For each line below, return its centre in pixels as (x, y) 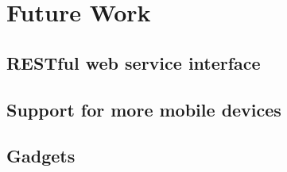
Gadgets (41, 156)
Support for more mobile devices (144, 109)
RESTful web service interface (134, 62)
